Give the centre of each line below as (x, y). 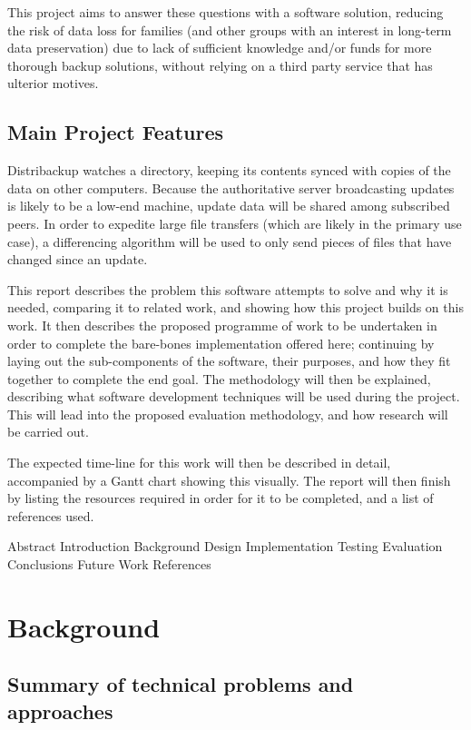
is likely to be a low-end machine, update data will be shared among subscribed (229, 206)
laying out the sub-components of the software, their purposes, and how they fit (229, 361)
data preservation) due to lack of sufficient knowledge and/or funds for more (220, 48)
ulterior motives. (53, 83)
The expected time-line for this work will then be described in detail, (199, 463)
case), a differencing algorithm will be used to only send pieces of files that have (230, 241)
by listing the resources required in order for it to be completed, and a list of (221, 498)
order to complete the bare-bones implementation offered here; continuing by (221, 343)
